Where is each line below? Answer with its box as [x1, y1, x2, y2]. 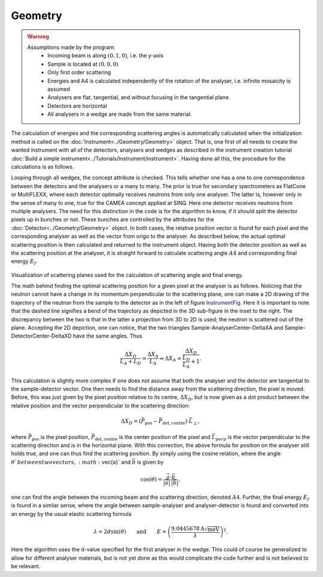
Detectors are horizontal [47, 102, 107, 109]
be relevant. [11, 563, 41, 570]
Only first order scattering [47, 69, 111, 76]
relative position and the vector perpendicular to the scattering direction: [11, 402, 190, 409]
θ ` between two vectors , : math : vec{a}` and [11, 458, 131, 465]
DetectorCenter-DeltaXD [11, 332, 72, 340]
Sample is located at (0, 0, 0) [47, 60, 119, 67]
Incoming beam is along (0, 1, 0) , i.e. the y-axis [47, 52, 164, 59]
